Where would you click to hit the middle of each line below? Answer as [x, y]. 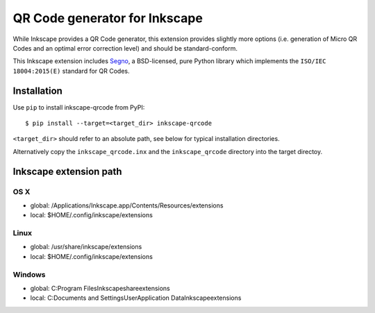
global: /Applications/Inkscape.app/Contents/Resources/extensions [127, 205]
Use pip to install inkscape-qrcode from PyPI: [79, 107]
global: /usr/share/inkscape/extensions [86, 247]
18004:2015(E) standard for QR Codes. [71, 71]
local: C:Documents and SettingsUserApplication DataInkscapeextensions [136, 298]
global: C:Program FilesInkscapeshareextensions [100, 289]
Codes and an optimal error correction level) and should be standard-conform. [125, 48]
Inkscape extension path [67, 171]
